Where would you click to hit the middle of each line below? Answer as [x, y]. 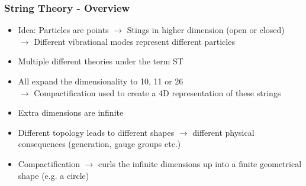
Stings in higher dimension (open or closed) [206, 30]
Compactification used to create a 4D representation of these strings [157, 92]
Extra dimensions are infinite [71, 112]
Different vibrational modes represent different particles [134, 41]
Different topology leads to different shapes [96, 132]
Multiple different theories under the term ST [101, 61]
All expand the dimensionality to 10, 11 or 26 [101, 81]
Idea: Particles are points [63, 30]
